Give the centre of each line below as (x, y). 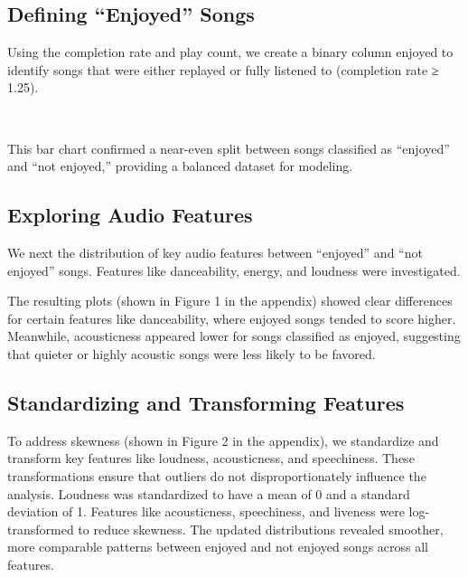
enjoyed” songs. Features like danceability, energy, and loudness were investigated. (234, 270)
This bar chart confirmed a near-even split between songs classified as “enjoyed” (229, 148)
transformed (41, 529)
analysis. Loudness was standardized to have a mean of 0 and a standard (209, 493)
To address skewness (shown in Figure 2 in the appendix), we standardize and (223, 440)
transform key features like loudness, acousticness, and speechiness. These (211, 458)
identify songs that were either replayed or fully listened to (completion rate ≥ (223, 69)
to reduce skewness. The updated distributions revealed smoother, (261, 529)
